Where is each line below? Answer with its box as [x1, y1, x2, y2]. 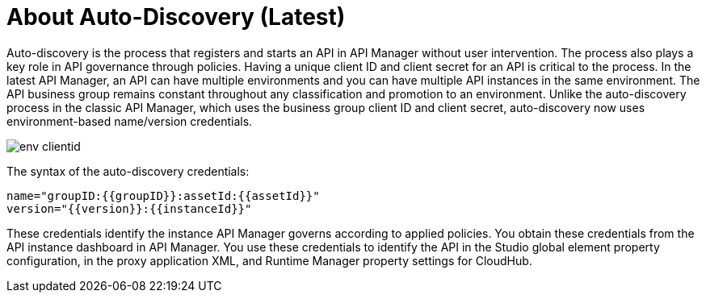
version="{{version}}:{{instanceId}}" [6, 201, 252, 215]
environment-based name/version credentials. [6, 114, 253, 128]
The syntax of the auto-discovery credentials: [6, 164, 250, 178]
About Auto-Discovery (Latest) [6, 3, 346, 31]
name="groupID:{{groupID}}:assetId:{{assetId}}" [6, 189, 320, 202]
